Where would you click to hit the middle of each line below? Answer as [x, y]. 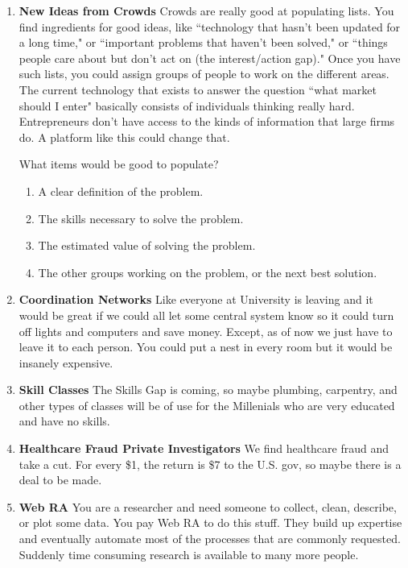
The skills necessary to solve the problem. [141, 218]
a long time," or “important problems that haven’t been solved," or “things [203, 42]
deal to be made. [60, 480]
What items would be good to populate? [119, 164]
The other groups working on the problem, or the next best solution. [208, 272]
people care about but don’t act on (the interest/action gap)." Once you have [210, 58]
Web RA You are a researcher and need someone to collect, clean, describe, [208, 506]
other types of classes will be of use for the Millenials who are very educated [207, 405]
